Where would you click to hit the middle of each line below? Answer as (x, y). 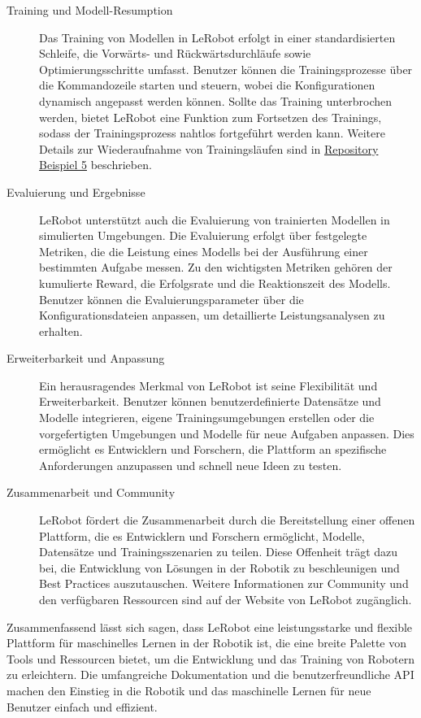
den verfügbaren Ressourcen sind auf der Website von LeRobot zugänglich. (226, 599)
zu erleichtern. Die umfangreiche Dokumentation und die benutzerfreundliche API (210, 674)
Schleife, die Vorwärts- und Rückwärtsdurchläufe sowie (175, 53)
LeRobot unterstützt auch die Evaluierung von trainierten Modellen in (215, 219)
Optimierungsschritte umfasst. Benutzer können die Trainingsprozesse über (226, 69)
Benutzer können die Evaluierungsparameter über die (171, 299)
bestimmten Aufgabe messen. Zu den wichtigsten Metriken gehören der (216, 267)
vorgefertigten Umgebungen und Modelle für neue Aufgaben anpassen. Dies (227, 433)
